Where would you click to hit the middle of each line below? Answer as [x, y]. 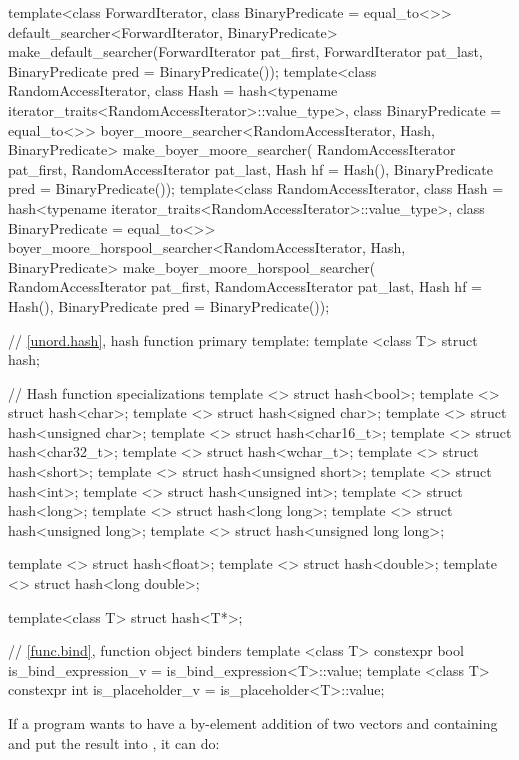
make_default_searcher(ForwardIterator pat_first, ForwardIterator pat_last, [245, 51]
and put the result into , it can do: [114, 742]
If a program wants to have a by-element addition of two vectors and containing [253, 723]
